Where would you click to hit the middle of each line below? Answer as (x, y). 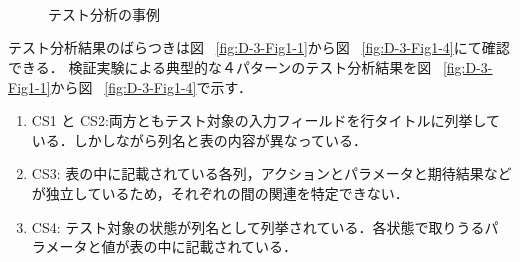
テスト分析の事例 (104, 13)
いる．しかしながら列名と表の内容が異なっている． (199, 139)
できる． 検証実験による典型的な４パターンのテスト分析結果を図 (220, 66)
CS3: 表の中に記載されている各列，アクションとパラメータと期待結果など (271, 173)
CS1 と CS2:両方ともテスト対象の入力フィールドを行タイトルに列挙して (266, 120)
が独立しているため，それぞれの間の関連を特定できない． (220, 192)
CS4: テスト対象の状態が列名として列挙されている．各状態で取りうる (258, 226)
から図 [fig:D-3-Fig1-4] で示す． (151, 86)
